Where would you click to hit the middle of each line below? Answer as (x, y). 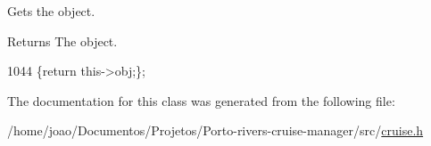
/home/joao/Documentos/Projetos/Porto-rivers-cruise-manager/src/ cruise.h (215, 130)
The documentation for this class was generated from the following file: (201, 100)
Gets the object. (51, 11)
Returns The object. (62, 41)
